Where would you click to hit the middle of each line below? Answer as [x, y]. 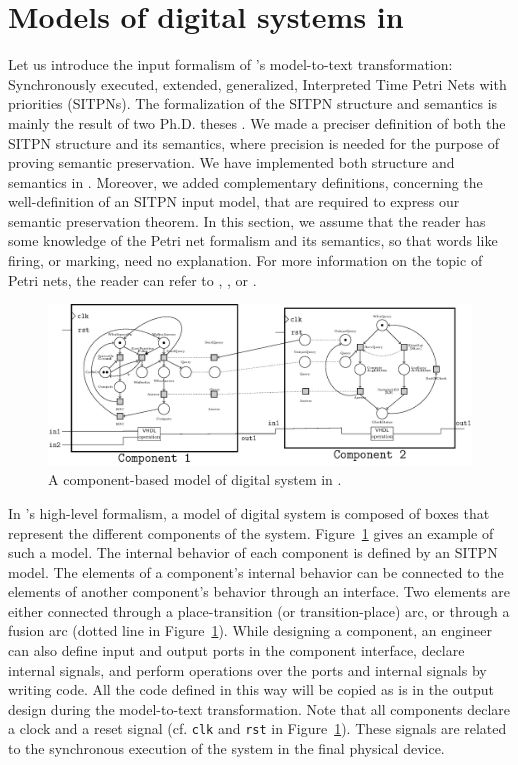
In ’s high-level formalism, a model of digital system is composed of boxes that [249, 512]
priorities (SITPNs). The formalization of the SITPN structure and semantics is [253, 103]
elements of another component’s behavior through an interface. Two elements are [259, 591]
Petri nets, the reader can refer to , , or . [132, 279]
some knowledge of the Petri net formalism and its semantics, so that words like [253, 240]
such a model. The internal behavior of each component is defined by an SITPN [253, 552]
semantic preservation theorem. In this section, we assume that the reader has [247, 220]
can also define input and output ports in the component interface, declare [236, 650]
